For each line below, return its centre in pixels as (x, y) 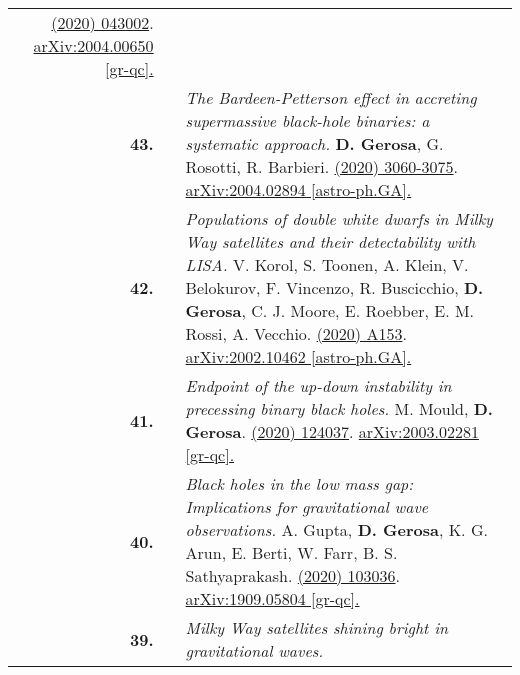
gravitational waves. (254, 650)
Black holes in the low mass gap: (299, 483)
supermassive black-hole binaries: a (307, 120)
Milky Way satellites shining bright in (317, 627)
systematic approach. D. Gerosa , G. (314, 143)
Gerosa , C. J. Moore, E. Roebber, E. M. (330, 310)
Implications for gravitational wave (307, 506)
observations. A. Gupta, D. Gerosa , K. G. (336, 529)
